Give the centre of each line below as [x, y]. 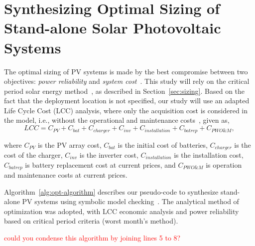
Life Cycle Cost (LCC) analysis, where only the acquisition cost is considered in [126, 110]
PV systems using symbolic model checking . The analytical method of [130, 201]
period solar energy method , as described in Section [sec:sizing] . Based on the [125, 91]
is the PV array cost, [69, 144]
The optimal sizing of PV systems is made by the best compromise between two [126, 71]
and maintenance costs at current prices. [66, 175]
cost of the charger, [33, 154]
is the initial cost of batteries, [163, 144]
